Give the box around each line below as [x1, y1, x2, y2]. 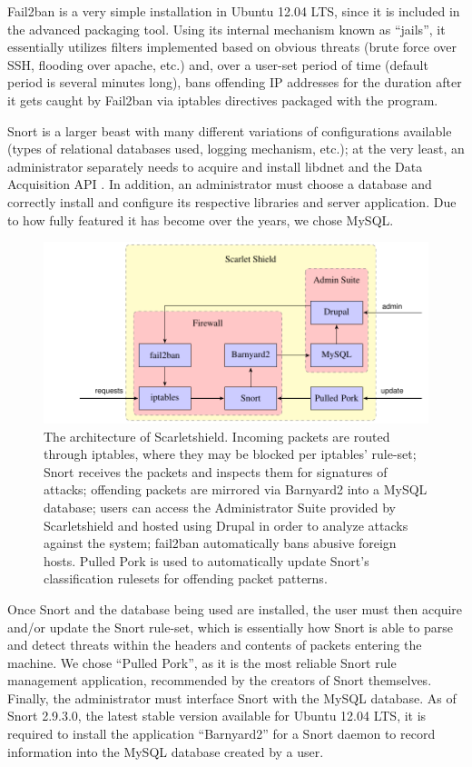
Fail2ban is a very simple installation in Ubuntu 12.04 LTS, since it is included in [7, 2, 460, 20]
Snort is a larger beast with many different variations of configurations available [7, 121, 452, 140]
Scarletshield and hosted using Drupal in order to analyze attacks [44, 515, 408, 534]
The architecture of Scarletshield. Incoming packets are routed [44, 426, 390, 445]
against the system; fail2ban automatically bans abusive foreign [44, 533, 397, 553]
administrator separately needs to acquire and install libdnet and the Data [7, 156, 423, 175]
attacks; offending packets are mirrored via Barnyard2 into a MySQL [44, 480, 428, 499]
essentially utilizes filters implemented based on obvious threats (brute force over [7, 37, 457, 56]
